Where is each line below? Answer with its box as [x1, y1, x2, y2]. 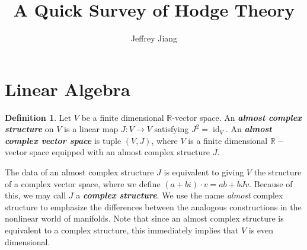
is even [248, 224, 274, 236]
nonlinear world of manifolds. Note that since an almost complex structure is [5, 212, 284, 225]
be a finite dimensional [81, 111, 164, 123]
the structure [254, 166, 302, 178]
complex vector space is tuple [5, 134, 121, 146]
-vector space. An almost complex [172, 111, 302, 123]
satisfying [154, 123, 189, 135]
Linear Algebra [5, 76, 130, 101]
